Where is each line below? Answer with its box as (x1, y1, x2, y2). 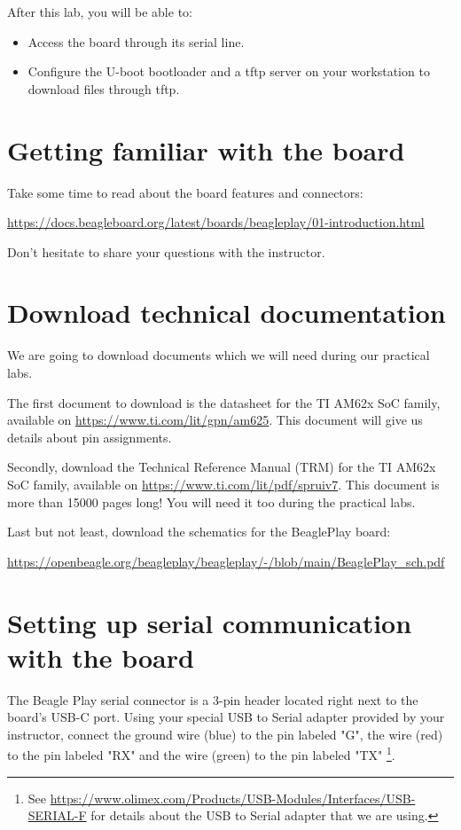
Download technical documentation (7, 294, 446, 331)
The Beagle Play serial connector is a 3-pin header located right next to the (7, 690, 418, 709)
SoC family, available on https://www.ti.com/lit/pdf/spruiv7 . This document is (7, 474, 440, 493)
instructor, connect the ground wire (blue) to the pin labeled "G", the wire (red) (7, 724, 443, 743)
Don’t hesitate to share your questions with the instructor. (7, 242, 325, 261)
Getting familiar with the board (7, 131, 405, 168)
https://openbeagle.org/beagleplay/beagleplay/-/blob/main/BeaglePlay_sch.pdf (7, 552, 445, 570)
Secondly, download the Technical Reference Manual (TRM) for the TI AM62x (7, 458, 436, 476)
